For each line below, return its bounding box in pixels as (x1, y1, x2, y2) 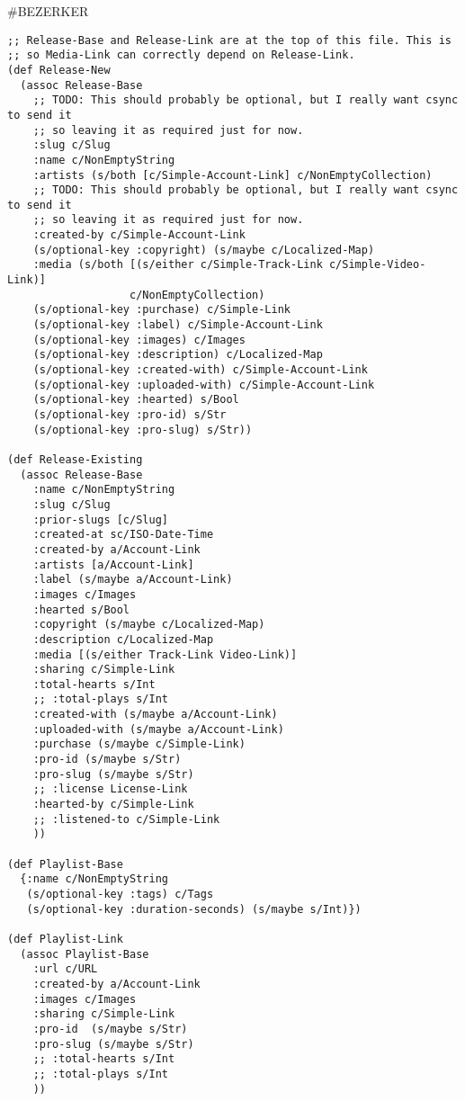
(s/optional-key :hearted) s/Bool (32, 393, 239, 407)
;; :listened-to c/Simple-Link (32, 812, 220, 826)
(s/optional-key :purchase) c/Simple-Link (32, 303, 291, 317)
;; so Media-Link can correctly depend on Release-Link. (7, 49, 355, 62)
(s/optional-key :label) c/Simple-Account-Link (32, 318, 323, 332)
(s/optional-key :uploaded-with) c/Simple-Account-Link (32, 378, 375, 391)
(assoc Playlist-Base (20, 947, 149, 961)
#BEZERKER (7, 2, 89, 20)
